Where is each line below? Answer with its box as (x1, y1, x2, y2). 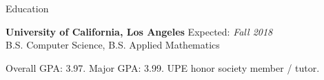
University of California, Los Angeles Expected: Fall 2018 (6, 24, 273, 38)
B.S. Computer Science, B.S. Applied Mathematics (6, 38, 220, 52)
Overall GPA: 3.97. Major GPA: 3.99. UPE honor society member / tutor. (6, 60, 320, 75)
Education (6, 1, 49, 15)
